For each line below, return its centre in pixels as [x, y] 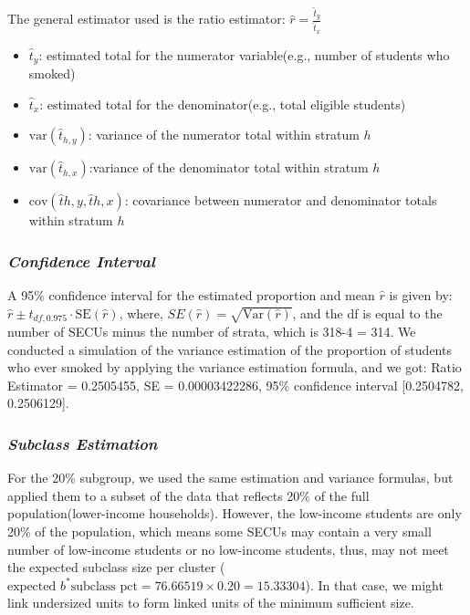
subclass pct [104, 586]
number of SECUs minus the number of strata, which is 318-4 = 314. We [212, 332]
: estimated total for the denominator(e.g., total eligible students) [223, 104]
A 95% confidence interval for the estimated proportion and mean [191, 295]
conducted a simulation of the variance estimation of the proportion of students [230, 349]
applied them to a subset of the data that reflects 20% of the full [188, 495]
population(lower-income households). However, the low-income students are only [235, 513]
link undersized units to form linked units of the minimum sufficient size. [211, 603]
